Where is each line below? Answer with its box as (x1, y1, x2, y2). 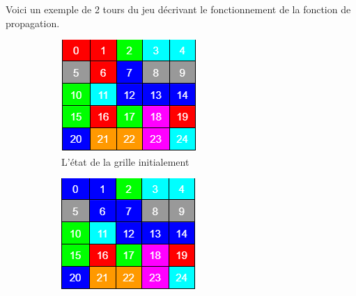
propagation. (6, 15, 60, 30)
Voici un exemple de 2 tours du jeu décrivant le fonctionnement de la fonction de (6, 2, 351, 16)
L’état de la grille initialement (61, 154, 189, 169)
